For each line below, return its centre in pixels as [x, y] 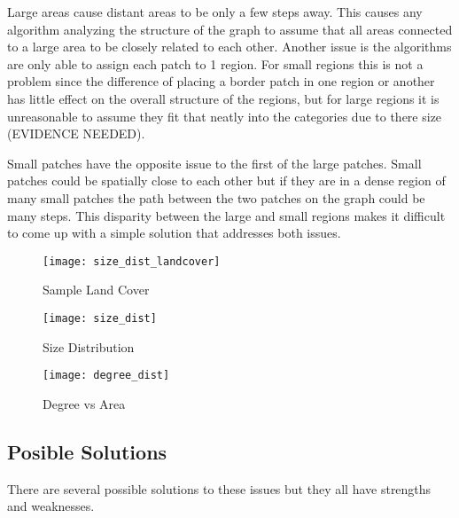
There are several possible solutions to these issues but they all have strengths [219, 488]
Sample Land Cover [96, 290]
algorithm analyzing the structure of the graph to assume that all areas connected [230, 29]
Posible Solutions [87, 451]
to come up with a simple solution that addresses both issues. [174, 233]
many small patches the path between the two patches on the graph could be [216, 197]
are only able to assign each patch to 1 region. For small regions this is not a [215, 63]
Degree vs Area [84, 403]
